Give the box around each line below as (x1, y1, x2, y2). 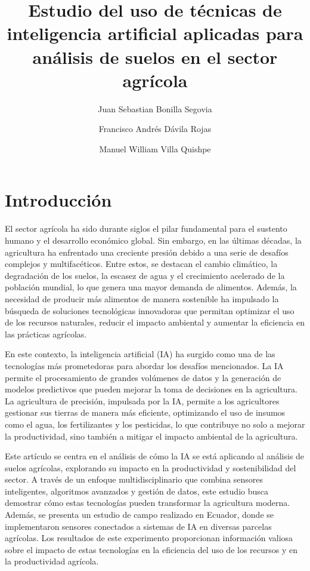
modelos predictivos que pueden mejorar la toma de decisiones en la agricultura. (5, 383, 297, 395)
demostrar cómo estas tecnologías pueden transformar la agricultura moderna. (5, 496, 290, 509)
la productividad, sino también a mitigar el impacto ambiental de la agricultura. (5, 429, 298, 442)
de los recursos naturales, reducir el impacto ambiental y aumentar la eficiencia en (5, 316, 305, 329)
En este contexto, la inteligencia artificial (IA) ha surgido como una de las (5, 348, 275, 360)
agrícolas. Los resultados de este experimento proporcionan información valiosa (5, 532, 293, 544)
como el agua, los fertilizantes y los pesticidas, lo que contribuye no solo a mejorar (5, 417, 305, 430)
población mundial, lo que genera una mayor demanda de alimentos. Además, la (5, 281, 297, 293)
